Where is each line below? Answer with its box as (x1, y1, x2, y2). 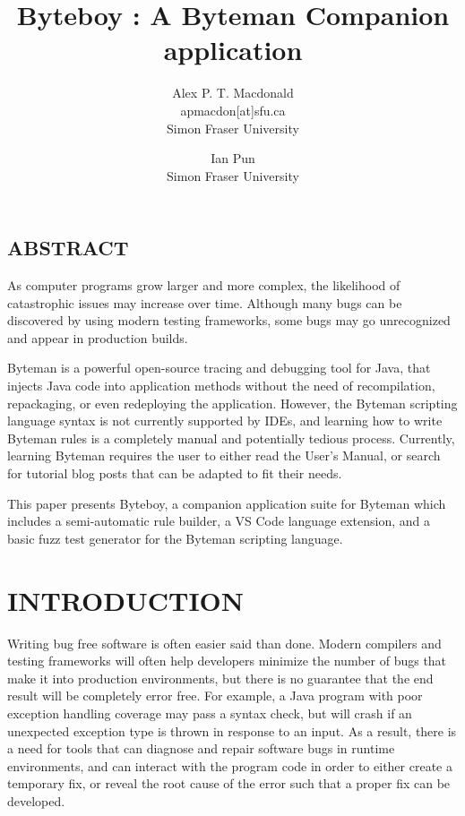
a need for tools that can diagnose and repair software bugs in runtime (7, 739, 395, 758)
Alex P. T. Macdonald (172, 83, 294, 102)
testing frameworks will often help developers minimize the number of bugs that (7, 651, 447, 670)
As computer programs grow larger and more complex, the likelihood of (7, 276, 400, 295)
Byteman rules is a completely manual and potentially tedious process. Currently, (7, 428, 455, 447)
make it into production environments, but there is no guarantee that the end (7, 668, 434, 687)
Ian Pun (211, 149, 255, 167)
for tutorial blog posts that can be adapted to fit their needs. (7, 464, 342, 483)
